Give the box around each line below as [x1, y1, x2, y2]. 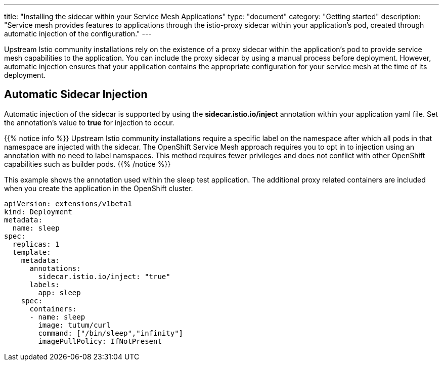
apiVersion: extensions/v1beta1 [4, 199, 132, 208]
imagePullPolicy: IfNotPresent [38, 337, 162, 345]
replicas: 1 [12, 240, 60, 248]
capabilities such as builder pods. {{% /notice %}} [4, 159, 171, 168]
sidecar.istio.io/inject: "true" [38, 272, 170, 281]
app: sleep [38, 288, 81, 297]
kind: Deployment [4, 207, 72, 216]
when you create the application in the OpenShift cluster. [4, 184, 193, 193]
